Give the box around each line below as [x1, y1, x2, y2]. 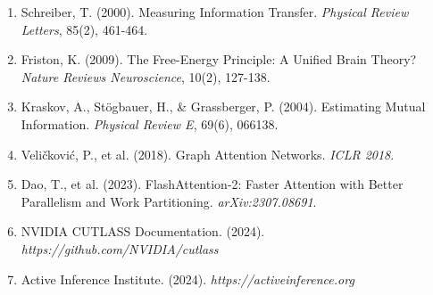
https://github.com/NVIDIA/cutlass [21, 239, 219, 258]
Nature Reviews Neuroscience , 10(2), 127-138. [21, 67, 271, 86]
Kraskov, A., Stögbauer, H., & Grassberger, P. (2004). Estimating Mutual [21, 97, 426, 116]
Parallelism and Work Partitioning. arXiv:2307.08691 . [21, 192, 317, 210]
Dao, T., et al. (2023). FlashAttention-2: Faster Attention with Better [21, 175, 404, 193]
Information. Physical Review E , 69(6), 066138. [21, 114, 279, 133]
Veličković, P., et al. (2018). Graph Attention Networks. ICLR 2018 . [21, 144, 395, 163]
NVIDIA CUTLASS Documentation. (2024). [21, 222, 265, 241]
